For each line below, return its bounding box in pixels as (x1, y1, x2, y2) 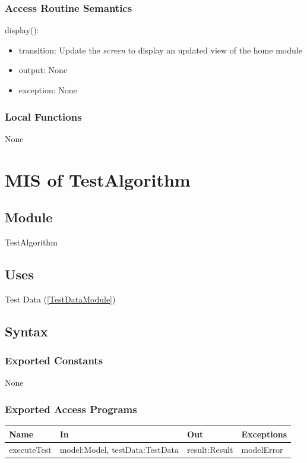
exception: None (18, 84, 77, 96)
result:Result (187, 443, 233, 455)
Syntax (5, 322, 48, 340)
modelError (241, 443, 283, 455)
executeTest (9, 443, 52, 455)
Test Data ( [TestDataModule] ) (5, 292, 116, 305)
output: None (18, 64, 68, 76)
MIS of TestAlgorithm (5, 167, 191, 191)
